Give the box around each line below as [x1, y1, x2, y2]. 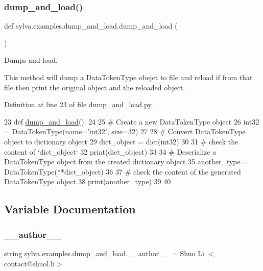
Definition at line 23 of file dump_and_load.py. [4, 99, 153, 110]
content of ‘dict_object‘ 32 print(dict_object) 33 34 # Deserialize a [4, 146, 217, 157]
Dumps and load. [4, 55, 58, 65]
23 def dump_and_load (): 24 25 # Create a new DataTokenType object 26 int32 [4, 116, 259, 127]
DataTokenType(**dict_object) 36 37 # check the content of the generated [4, 166, 241, 177]
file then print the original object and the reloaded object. [4, 82, 185, 92]
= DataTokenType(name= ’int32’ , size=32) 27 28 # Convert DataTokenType [4, 126, 246, 137]
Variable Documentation [4, 201, 136, 217]
